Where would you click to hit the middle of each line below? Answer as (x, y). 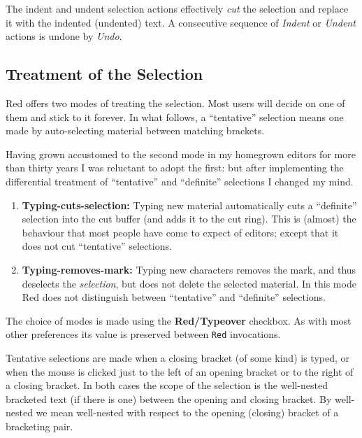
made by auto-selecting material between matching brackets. (135, 130)
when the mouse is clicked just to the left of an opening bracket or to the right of (180, 371)
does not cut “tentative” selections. (97, 246)
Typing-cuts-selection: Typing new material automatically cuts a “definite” (189, 205)
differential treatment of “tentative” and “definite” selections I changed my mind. (180, 181)
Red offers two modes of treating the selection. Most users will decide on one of (175, 103)
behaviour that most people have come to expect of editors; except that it (180, 232)
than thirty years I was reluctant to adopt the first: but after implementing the (175, 168)
